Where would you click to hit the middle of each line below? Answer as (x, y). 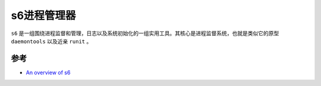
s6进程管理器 (43, 15)
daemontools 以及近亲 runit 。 (51, 41)
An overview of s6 (48, 72)
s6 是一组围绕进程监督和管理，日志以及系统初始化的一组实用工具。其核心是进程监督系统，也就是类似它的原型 (145, 33)
